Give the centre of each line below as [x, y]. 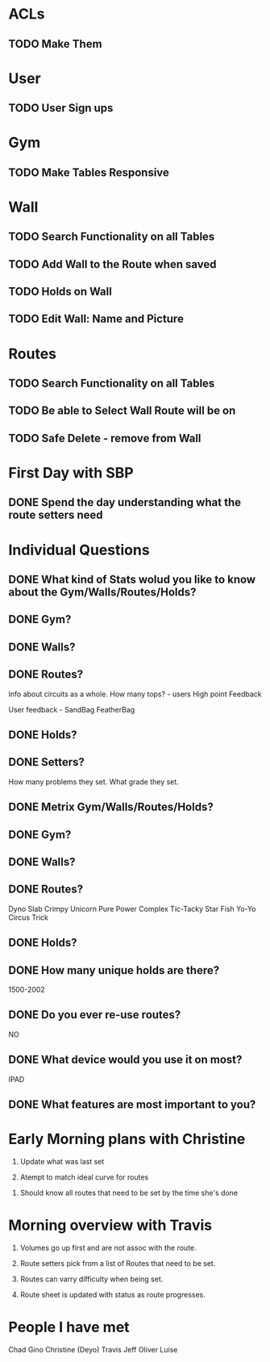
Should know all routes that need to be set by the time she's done [129, 1193]
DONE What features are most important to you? [132, 1105]
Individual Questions [79, 550]
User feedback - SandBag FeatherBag [72, 709]
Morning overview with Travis [110, 1225]
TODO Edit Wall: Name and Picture [96, 319]
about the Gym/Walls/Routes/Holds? [102, 592]
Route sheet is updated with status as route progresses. [112, 1294]
